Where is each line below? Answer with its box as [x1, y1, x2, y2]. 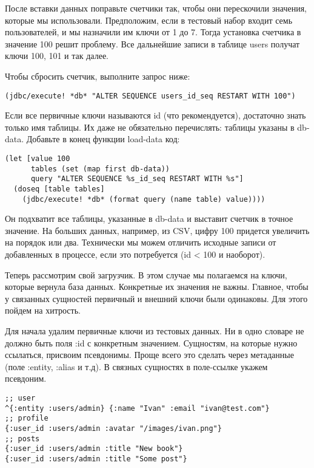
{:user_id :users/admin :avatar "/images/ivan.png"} [5, 424, 222, 433]
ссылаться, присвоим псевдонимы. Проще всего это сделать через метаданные [5, 348, 294, 361]
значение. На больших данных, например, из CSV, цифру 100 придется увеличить [5, 224, 310, 236]
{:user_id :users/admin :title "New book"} [5, 444, 183, 453]
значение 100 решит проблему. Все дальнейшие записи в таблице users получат [5, 37, 300, 50]
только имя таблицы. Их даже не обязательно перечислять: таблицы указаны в [5, 120, 295, 133]
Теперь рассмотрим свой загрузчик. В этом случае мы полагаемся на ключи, [5, 268, 287, 281]
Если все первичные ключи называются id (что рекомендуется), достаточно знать [5, 109, 306, 122]
